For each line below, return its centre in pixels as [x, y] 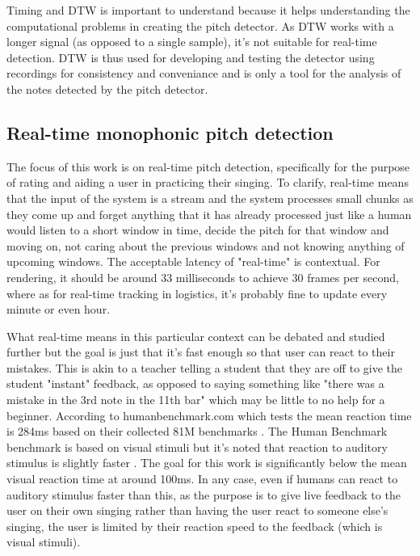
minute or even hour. [59, 309]
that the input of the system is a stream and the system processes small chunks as [210, 198]
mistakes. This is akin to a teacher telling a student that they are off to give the [205, 367]
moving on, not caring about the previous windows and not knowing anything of [206, 245]
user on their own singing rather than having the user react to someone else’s [197, 510]
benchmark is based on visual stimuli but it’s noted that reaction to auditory [197, 446]
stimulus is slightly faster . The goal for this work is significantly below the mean [207, 463]
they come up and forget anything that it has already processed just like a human [209, 214]
